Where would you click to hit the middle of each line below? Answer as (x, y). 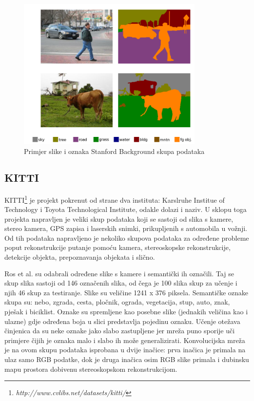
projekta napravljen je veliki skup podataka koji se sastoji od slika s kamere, (119, 219)
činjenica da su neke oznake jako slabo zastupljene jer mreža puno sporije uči (120, 331)
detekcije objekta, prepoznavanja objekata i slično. (80, 257)
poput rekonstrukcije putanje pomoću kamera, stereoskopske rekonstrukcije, (117, 247)
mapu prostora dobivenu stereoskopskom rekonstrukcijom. (91, 369)
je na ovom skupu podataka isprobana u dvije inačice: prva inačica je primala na (125, 350)
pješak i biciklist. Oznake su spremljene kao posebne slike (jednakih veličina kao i (126, 312)
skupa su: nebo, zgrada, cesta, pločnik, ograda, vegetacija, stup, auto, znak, (117, 302)
